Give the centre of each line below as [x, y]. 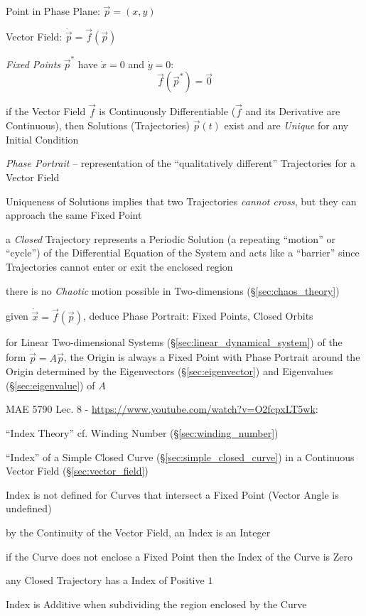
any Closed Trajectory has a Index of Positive [105, 580]
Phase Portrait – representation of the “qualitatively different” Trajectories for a [181, 163]
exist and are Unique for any [286, 125]
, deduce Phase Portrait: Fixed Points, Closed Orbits [198, 316]
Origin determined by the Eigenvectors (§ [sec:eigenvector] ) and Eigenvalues [169, 371]
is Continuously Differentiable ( [167, 111]
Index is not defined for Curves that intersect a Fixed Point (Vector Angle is [172, 494]
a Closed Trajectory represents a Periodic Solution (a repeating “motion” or [171, 238]
